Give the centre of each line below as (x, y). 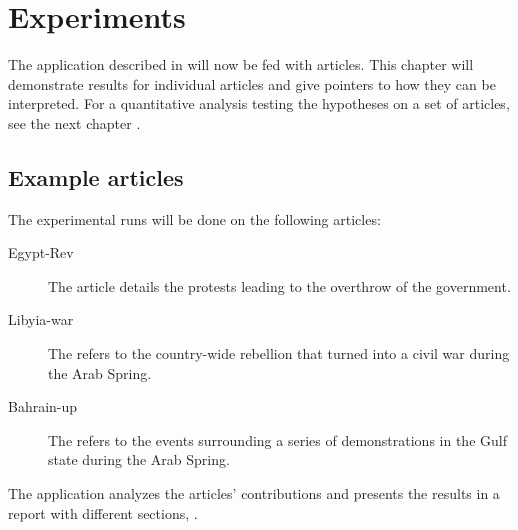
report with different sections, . (103, 512)
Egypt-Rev (41, 252)
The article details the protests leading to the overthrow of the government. (279, 285)
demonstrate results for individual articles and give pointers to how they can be (252, 83)
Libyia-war (41, 319)
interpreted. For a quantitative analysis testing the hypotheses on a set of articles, (259, 103)
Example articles (96, 176)
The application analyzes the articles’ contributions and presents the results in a (254, 493)
